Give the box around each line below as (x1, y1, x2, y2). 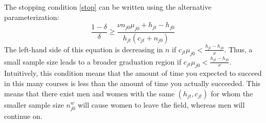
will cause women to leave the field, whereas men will (78, 99, 245, 110)
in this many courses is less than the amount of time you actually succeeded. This (4, 77, 261, 88)
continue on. (4, 110, 42, 121)
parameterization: (4, 11, 59, 22)
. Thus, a (224, 44, 253, 54)
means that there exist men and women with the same (4, 88, 175, 98)
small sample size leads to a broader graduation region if (4, 56, 182, 67)
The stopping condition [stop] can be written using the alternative (4, 2, 212, 12)
